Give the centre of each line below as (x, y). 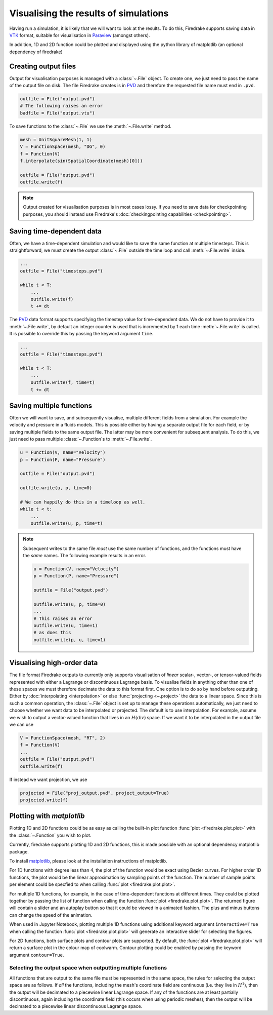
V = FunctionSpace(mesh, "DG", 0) (63, 147)
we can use (21, 725)
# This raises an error (63, 618)
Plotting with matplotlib (47, 816)
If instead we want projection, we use (48, 779)
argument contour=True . (37, 955)
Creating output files (42, 66)
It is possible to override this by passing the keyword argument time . (81, 334)
